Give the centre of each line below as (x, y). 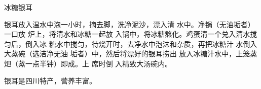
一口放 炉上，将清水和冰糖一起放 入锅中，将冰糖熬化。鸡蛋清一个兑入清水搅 (131, 34)
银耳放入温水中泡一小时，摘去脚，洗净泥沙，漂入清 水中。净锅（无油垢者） (129, 24)
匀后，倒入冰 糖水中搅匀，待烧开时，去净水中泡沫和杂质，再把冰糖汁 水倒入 (131, 43)
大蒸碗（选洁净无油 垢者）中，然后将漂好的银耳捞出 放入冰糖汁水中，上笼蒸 (131, 54)
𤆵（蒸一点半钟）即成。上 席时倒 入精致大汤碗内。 (88, 63)
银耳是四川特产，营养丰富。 (50, 80)
